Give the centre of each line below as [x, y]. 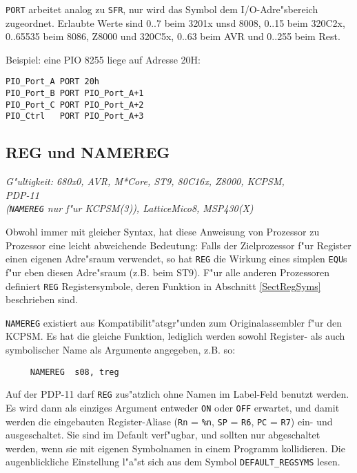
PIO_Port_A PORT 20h [53, 82]
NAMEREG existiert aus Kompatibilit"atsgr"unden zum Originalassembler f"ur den [174, 322]
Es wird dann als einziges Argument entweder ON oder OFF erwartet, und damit [173, 407]
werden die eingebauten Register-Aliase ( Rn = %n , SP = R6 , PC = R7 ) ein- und [169, 421]
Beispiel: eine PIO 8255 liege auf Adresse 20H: [103, 59]
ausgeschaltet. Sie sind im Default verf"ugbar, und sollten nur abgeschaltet [163, 435]
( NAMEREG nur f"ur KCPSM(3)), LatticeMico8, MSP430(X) [130, 208]
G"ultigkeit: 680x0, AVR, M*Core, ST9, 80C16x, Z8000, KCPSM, [145, 181]
